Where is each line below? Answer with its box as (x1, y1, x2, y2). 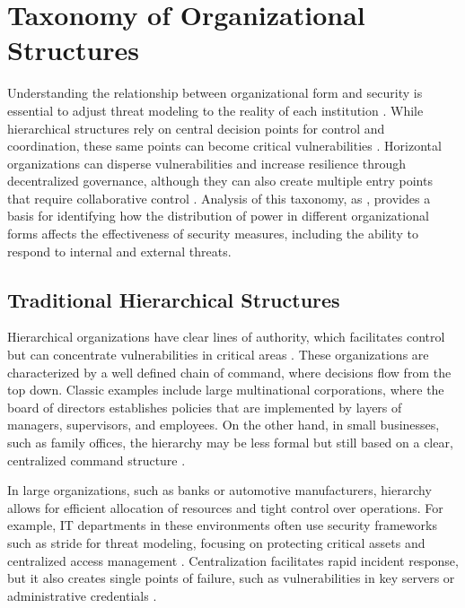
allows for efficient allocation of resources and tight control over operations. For (7, 498, 443, 517)
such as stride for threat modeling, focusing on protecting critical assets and (7, 533, 426, 552)
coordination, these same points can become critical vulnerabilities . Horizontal (7, 136, 442, 155)
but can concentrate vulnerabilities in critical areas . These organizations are (7, 345, 429, 364)
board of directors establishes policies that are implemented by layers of (7, 397, 402, 416)
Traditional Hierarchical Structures (7, 285, 340, 313)
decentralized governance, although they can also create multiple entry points (7, 171, 433, 190)
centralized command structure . (7, 450, 186, 469)
